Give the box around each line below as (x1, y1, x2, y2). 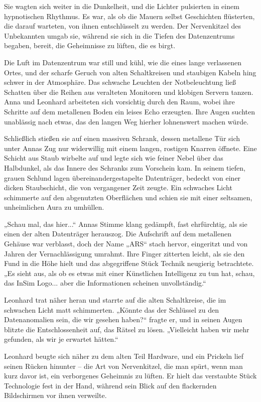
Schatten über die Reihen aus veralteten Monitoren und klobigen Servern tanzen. (4, 86, 253, 97)
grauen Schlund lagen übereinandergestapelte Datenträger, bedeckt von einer (4, 172, 241, 183)
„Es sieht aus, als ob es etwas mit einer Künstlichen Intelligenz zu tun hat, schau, (4, 267, 255, 278)
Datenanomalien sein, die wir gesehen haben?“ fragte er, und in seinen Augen (4, 314, 242, 325)
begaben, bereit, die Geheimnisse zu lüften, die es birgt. (4, 40, 176, 51)
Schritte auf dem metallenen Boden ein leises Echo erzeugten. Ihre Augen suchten (4, 106, 255, 116)
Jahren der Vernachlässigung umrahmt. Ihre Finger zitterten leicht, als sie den (4, 248, 245, 258)
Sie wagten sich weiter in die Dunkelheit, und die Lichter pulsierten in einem (4, 1, 239, 11)
